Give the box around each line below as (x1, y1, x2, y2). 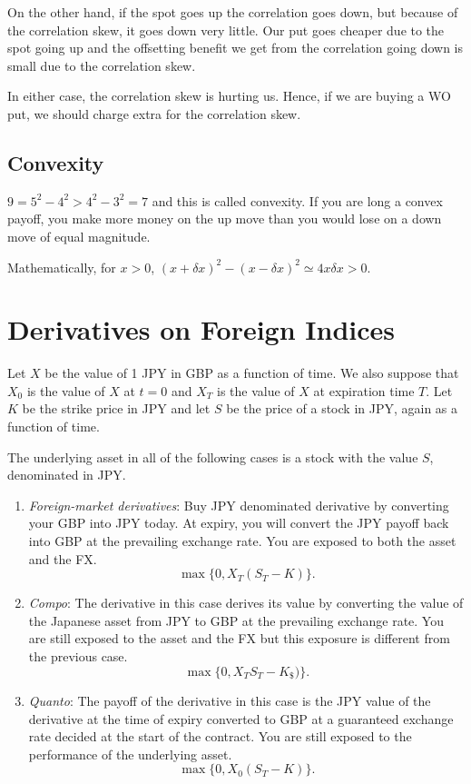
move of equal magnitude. (7, 226, 151, 245)
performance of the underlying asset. (28, 744, 232, 763)
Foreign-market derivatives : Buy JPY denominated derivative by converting (28, 495, 449, 514)
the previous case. (28, 646, 128, 665)
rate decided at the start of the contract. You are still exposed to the (28, 727, 412, 746)
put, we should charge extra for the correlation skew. (7, 104, 301, 123)
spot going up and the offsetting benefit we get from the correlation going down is (7, 38, 464, 57)
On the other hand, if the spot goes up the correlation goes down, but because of (7, 3, 458, 21)
